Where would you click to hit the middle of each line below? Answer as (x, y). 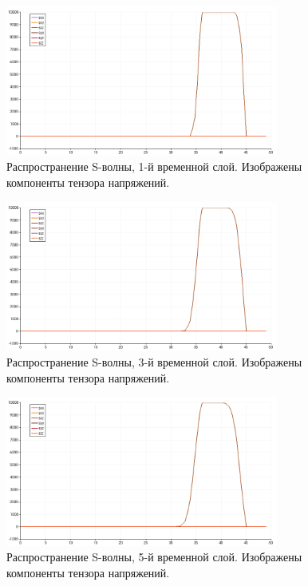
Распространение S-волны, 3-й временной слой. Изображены (154, 361)
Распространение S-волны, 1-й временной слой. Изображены (154, 166)
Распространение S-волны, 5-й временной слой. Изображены (154, 557)
